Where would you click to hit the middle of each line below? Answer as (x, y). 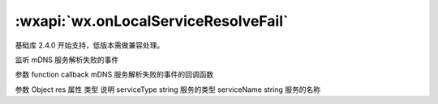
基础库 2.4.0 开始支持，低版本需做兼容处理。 (90, 45)
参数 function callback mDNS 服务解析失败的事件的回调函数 (114, 75)
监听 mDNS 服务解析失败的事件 (67, 60)
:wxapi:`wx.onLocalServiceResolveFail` (152, 21)
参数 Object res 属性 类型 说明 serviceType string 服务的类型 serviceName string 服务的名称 (167, 89)
